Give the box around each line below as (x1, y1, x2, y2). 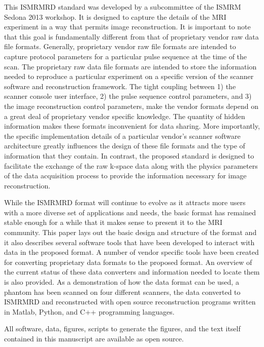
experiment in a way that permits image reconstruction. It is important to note (4, 21, 251, 32)
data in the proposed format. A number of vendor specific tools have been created (4, 247, 259, 257)
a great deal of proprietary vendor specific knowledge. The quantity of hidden (4, 110, 245, 121)
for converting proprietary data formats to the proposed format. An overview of (4, 256, 252, 267)
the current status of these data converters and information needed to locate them (4, 266, 260, 277)
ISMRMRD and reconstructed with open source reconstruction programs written (4, 296, 256, 307)
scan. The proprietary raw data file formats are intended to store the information (4, 61, 257, 71)
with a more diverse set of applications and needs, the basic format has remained (4, 207, 256, 217)
